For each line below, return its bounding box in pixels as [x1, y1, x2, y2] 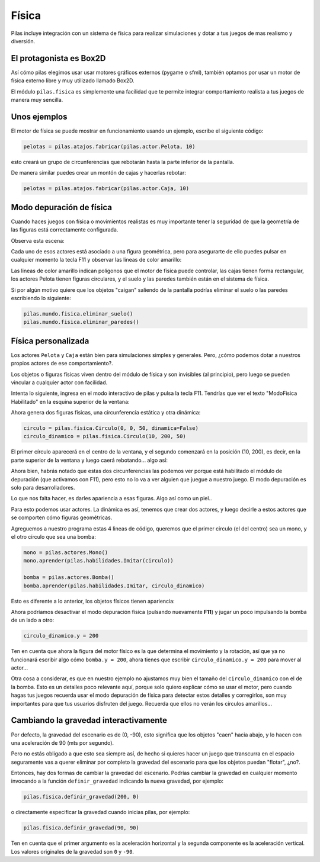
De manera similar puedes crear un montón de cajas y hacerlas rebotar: [11, 169, 187, 176]
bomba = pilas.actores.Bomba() [23, 574, 115, 581]
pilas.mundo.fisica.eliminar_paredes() [23, 319, 139, 326]
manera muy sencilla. [11, 97, 63, 104]
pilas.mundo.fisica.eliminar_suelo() [23, 310, 133, 317]
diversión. [11, 37, 36, 44]
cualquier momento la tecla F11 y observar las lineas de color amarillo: [11, 256, 182, 263]
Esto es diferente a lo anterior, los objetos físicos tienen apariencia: [11, 597, 175, 604]
